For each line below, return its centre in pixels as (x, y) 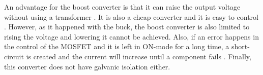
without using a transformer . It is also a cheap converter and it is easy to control (131, 16)
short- (240, 46)
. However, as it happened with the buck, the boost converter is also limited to (127, 27)
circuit (14, 56)
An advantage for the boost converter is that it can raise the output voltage (122, 7)
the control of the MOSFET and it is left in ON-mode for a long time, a (117, 46)
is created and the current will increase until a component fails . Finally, (139, 56)
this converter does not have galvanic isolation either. (87, 66)
